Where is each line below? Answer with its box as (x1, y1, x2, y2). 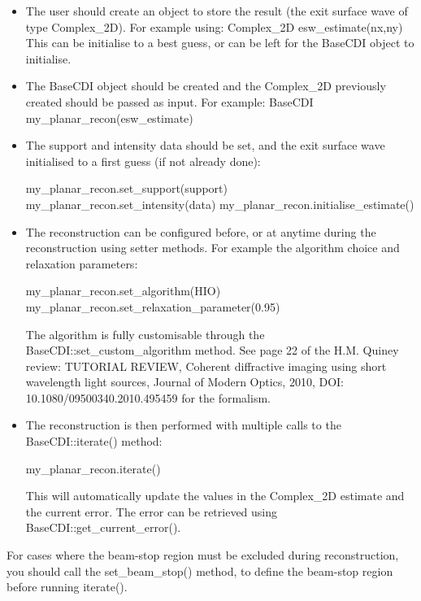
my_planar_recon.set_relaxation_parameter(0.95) (25, 298, 280, 315)
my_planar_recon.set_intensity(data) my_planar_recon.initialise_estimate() (25, 195, 414, 212)
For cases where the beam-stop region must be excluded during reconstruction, (7, 547, 399, 564)
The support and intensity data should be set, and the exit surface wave (25, 137, 385, 154)
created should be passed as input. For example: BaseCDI (25, 93, 314, 110)
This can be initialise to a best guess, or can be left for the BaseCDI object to (25, 34, 414, 51)
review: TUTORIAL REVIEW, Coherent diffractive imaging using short (25, 357, 387, 374)
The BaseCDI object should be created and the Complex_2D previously (25, 77, 386, 94)
